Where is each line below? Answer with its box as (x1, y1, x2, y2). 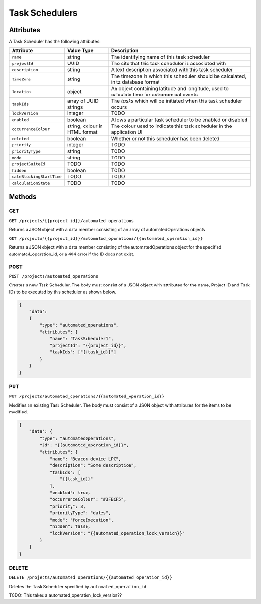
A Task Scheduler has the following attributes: (9, 39, 101, 45)
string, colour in (67, 123, 103, 129)
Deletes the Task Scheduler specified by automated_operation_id (9, 583, 147, 589)
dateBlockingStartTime (12, 174, 62, 179)
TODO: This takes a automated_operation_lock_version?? (9, 592, 122, 598)
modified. (9, 409, 28, 415)
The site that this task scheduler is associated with (111, 60, 226, 67)
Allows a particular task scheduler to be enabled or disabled (111, 116, 247, 123)
